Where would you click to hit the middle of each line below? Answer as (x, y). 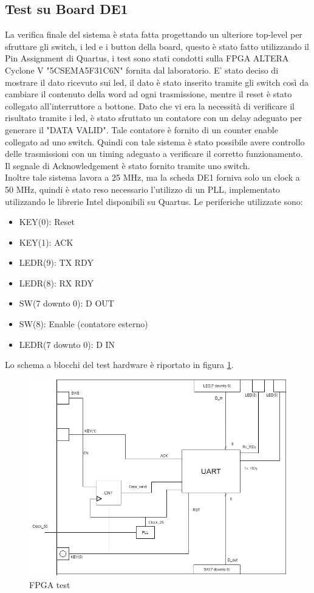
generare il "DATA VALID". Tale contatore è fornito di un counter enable (142, 129)
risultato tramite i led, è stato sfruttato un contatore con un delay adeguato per (154, 118)
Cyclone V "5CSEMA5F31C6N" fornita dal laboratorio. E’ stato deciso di (142, 70)
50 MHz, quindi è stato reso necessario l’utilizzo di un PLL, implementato (142, 189)
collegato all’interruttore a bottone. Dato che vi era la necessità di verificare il (150, 106)
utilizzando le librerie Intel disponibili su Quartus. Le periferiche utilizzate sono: (154, 201)
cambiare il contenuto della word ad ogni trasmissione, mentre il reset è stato (148, 94)
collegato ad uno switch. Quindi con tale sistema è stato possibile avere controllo (155, 141)
